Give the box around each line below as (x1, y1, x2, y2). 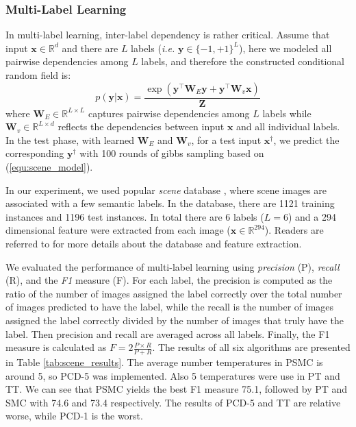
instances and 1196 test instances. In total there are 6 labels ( (5, 209, 264, 223)
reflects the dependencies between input (58, 119, 225, 134)
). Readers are (264, 223, 324, 237)
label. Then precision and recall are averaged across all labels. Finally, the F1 (5, 326, 330, 341)
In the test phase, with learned (5, 132, 135, 147)
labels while (262, 106, 311, 120)
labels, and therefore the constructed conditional (141, 54, 344, 69)
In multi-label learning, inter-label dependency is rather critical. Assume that (5, 27, 330, 42)
